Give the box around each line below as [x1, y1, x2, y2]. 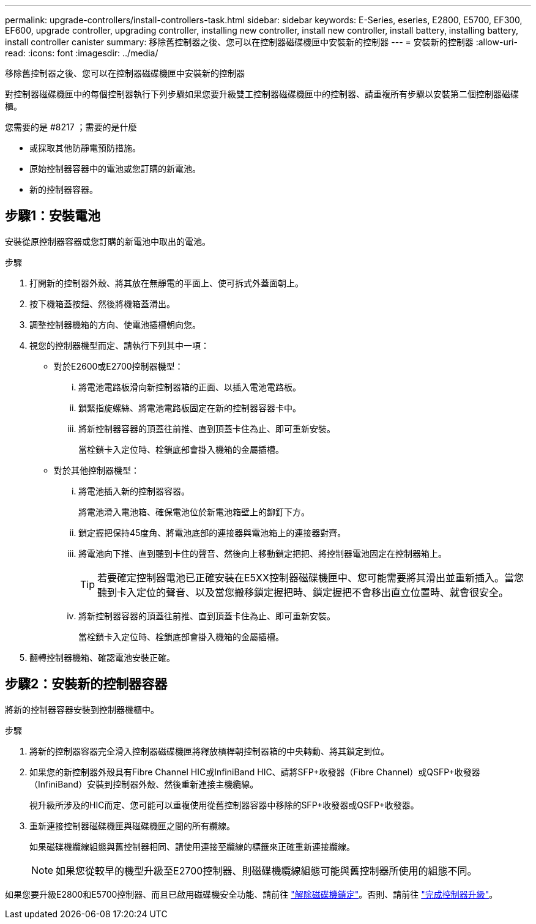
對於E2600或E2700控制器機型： [54, 360, 184, 371]
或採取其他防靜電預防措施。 [29, 143, 141, 153]
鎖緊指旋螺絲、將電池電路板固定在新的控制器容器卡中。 [78, 402, 301, 413]
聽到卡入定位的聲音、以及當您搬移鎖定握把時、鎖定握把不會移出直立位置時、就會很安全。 [97, 586, 509, 598]
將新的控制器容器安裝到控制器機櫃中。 [5, 704, 159, 715]
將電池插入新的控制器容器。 [78, 485, 190, 496]
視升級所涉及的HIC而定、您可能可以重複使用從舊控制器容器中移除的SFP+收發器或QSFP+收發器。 [29, 799, 419, 810]
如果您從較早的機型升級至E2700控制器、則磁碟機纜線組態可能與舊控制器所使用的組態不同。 [56, 864, 477, 877]
